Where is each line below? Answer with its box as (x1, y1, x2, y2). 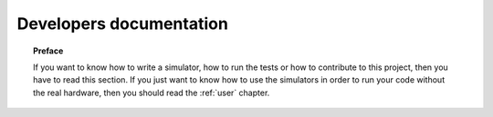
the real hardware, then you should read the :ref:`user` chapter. (33, 87, 270, 98)
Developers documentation (16, 14, 228, 34)
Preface (33, 45, 64, 56)
